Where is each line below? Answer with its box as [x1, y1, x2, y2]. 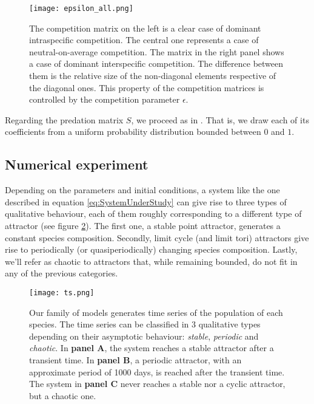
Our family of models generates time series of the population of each [29, 306, 283, 318]
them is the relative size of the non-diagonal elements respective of [29, 69, 276, 82]
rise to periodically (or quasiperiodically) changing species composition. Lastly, [5, 243, 298, 256]
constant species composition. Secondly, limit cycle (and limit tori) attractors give [5, 231, 309, 244]
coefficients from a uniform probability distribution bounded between [5, 125, 261, 138]
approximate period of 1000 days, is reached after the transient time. [29, 365, 285, 378]
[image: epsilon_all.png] [29, 4, 133, 13]
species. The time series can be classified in [29, 318, 189, 330]
